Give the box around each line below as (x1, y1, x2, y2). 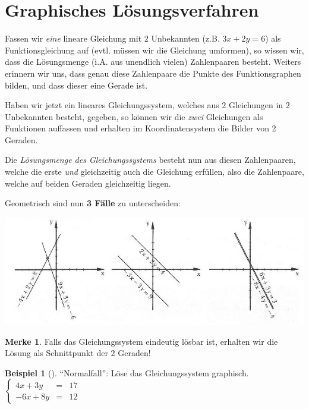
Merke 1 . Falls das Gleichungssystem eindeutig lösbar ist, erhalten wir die (5, 335, 278, 347)
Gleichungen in (229, 99, 283, 111)
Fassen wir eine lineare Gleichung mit (5, 32, 142, 45)
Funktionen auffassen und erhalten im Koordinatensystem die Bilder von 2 (5, 122, 276, 134)
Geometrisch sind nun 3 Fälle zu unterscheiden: (5, 197, 181, 209)
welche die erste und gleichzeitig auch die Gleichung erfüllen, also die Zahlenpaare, (5, 165, 304, 178)
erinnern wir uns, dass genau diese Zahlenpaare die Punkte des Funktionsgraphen (5, 67, 301, 79)
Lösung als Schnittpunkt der (5, 347, 108, 359)
